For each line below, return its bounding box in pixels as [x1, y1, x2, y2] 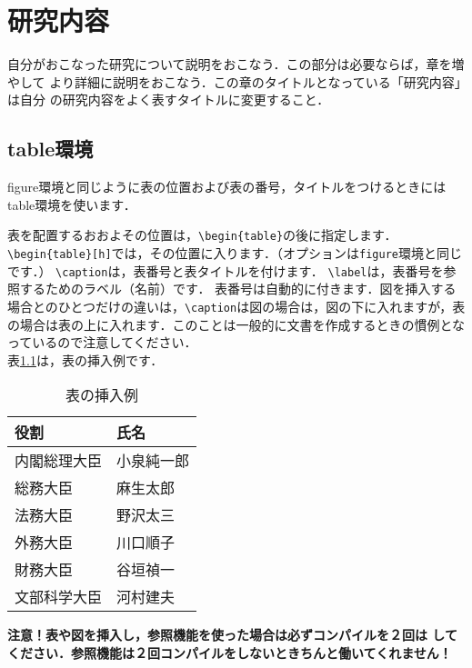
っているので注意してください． [7, 333, 197, 352]
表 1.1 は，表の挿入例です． [7, 350, 164, 369]
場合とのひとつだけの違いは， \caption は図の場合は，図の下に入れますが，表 [7, 296, 466, 315]
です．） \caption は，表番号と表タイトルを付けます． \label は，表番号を [7, 261, 444, 280]
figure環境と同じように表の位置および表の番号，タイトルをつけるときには [7, 177, 447, 196]
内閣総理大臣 [15, 450, 103, 472]
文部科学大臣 [15, 586, 103, 608]
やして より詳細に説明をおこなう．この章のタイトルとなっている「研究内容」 [7, 72, 461, 91]
